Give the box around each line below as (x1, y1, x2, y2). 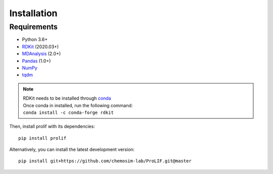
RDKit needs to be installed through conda (23, 95, 111, 101)
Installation (9, 8, 58, 19)
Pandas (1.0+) (22, 58, 51, 64)
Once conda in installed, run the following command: (23, 102, 133, 108)
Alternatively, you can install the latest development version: (9, 147, 135, 153)
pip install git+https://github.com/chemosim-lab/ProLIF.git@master (18, 158, 192, 164)
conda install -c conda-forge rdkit (23, 109, 114, 115)
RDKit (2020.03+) (22, 43, 59, 50)
